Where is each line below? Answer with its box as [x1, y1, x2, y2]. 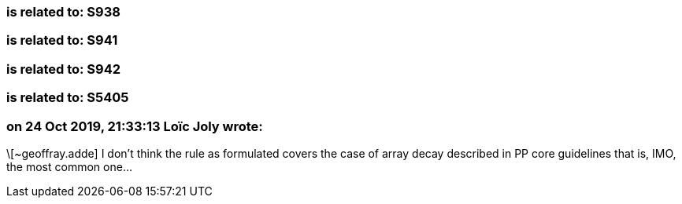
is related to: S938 [6, 4, 120, 20]
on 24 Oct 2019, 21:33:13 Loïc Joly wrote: [6, 118, 263, 134]
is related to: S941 [6, 32, 118, 49]
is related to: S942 [6, 60, 121, 77]
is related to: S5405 [6, 89, 129, 106]
